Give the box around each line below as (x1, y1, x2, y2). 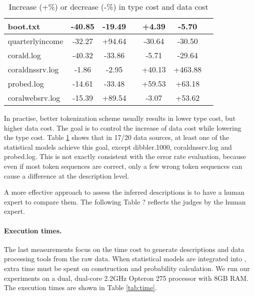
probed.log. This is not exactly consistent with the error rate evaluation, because (4, 151, 246, 161)
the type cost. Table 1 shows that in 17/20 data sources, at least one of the (4, 132, 230, 142)
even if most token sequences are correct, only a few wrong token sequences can (4, 160, 242, 171)
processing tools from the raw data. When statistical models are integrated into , (4, 253, 247, 264)
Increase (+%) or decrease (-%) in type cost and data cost (9, 1, 208, 12)
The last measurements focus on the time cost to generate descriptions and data (4, 244, 244, 254)
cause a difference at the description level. (4, 170, 129, 181)
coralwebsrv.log (8, 92, 60, 103)
